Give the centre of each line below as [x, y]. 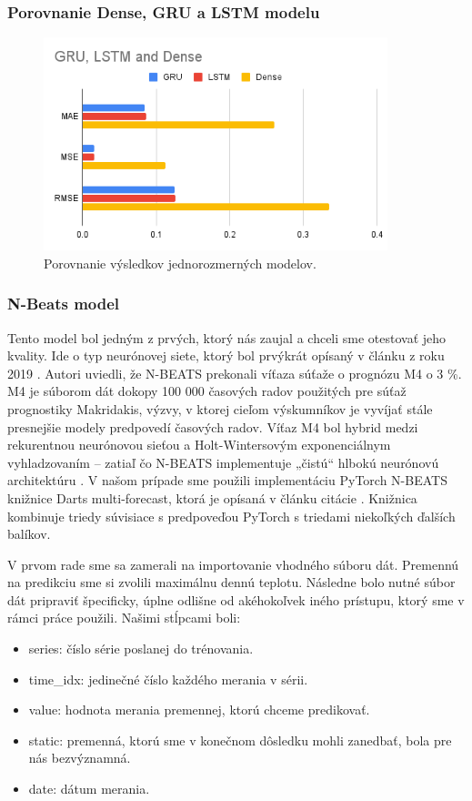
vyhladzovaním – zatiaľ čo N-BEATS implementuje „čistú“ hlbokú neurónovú [223, 462]
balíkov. [29, 534]
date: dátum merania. [89, 789]
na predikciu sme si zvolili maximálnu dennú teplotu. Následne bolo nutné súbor [231, 582]
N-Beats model [64, 304]
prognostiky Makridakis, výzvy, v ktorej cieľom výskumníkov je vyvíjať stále [220, 408]
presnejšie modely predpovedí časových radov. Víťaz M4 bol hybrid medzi [213, 426]
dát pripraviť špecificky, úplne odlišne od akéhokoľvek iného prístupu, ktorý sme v [236, 599]
